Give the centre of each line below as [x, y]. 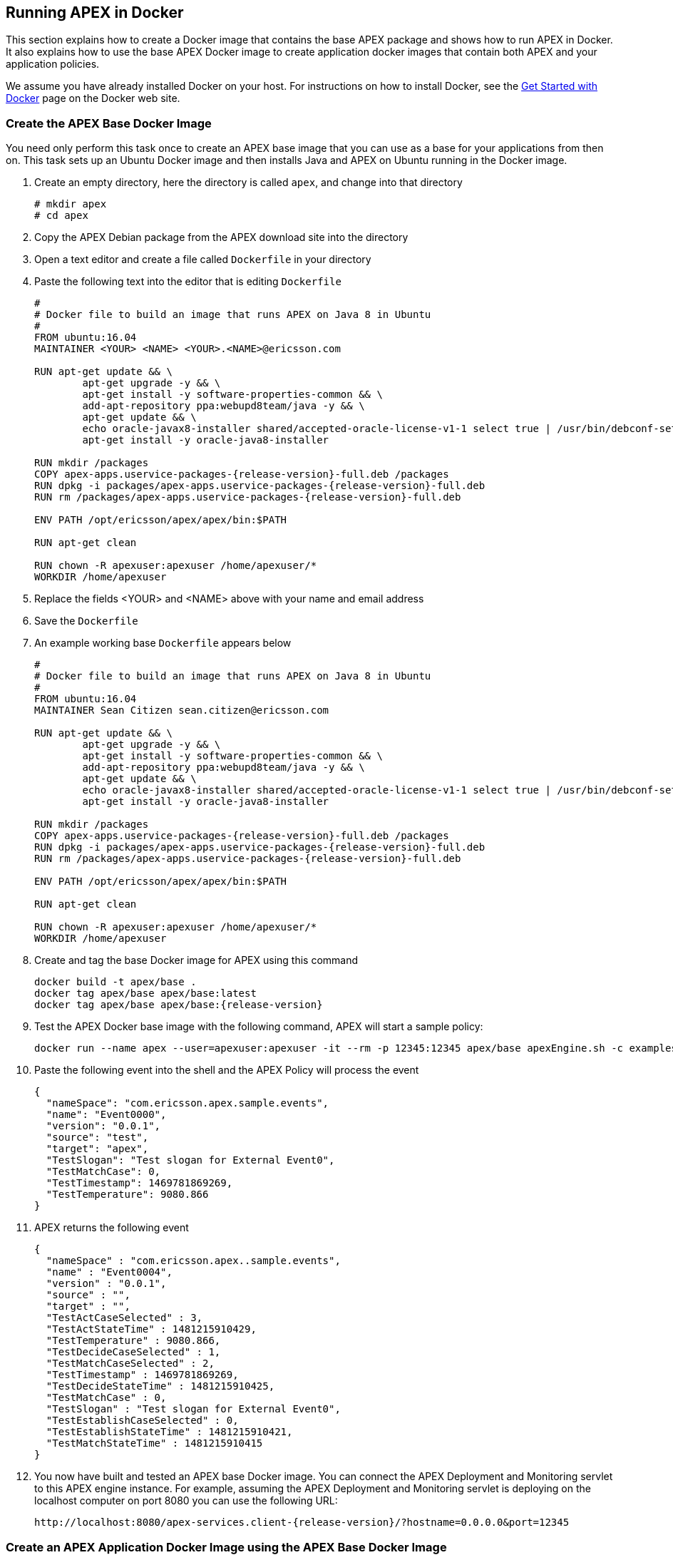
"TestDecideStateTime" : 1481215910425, [160, 1386]
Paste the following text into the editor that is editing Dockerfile [188, 282]
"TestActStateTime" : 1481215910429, [151, 1329]
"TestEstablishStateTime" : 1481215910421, [169, 1432]
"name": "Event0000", [106, 1115]
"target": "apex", [97, 1149]
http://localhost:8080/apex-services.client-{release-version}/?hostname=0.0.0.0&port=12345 [302, 1523]
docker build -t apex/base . [115, 982]
